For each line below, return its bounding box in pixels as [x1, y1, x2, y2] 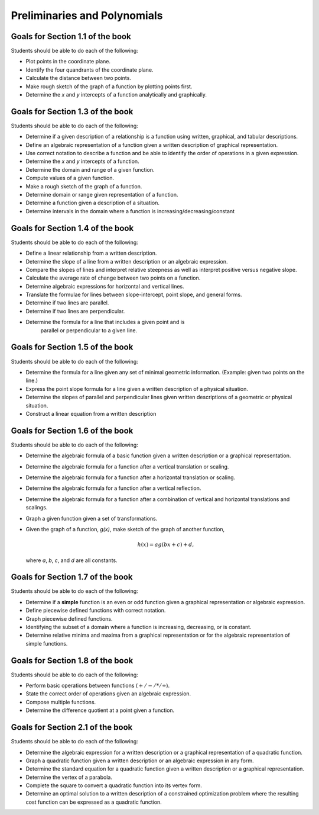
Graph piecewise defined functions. [25, 615, 113, 622]
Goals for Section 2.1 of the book [11, 723, 133, 733]
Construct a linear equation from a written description [25, 410, 157, 417]
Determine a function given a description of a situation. [25, 199, 159, 207]
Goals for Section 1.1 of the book [11, 31, 131, 41]
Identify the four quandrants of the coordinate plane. [25, 66, 154, 73]
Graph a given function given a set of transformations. [25, 515, 158, 522]
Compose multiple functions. [25, 698, 96, 705]
